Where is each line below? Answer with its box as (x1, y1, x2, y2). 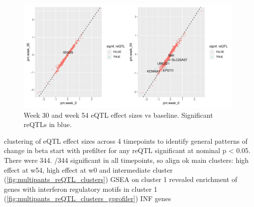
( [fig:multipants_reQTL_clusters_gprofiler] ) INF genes (4, 193, 171, 204)
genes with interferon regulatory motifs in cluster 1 (4, 183, 158, 194)
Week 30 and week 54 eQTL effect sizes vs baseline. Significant (24, 109, 213, 120)
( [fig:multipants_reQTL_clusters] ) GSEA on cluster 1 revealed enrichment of (4, 174, 237, 184)
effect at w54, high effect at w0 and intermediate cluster (4, 164, 173, 175)
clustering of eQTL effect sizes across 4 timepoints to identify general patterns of (4, 135, 248, 146)
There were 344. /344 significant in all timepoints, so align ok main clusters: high (4, 155, 249, 165)
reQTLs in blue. (24, 119, 72, 129)
